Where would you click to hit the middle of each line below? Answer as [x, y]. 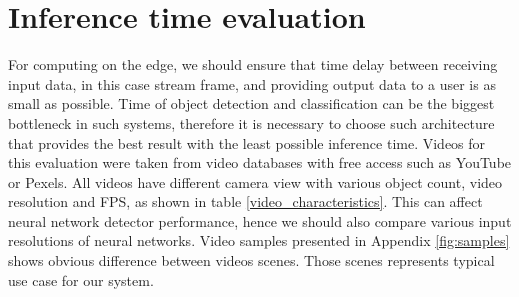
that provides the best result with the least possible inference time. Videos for [247, 142]
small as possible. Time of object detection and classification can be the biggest [251, 103]
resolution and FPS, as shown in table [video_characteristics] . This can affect [245, 201]
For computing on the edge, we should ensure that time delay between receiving [253, 64]
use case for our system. [81, 279]
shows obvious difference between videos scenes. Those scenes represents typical [251, 260]
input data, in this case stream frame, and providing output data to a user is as [252, 83]
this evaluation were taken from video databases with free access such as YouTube [260, 162]
